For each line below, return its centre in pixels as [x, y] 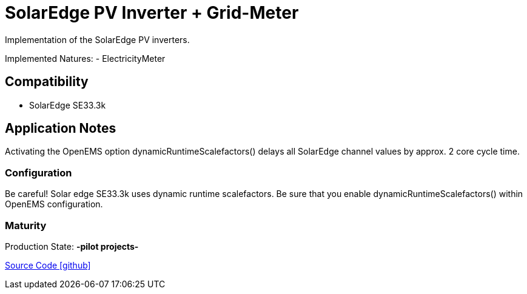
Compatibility [47, 82]
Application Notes [61, 129]
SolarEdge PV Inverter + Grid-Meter [152, 13]
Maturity [26, 225]
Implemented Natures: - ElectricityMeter [85, 58]
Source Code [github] [48, 265]
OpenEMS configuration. [54, 204]
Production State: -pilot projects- [72, 246]
